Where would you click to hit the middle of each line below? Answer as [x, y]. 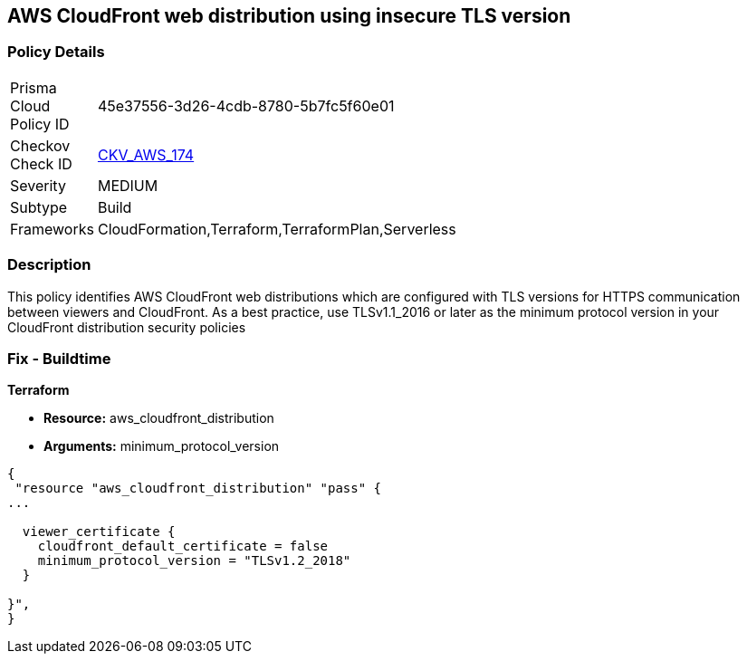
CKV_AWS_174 [146, 154]
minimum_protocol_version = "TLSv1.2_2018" [194, 561]
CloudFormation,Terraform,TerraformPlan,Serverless [277, 229]
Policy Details [56, 52]
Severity [38, 185]
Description [49, 265]
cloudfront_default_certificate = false [183, 546]
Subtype [39, 207]
